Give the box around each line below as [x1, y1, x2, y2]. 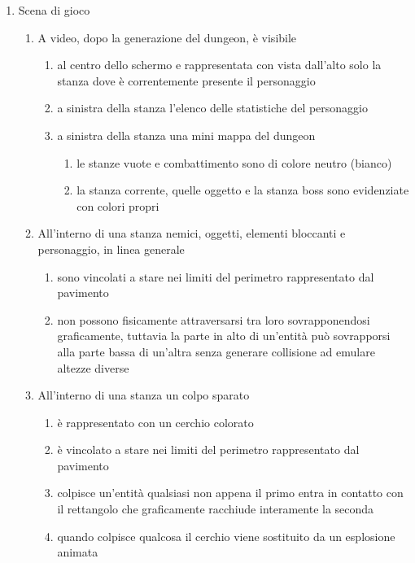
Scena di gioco [18, 2, 90, 18]
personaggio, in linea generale [37, 240, 185, 257]
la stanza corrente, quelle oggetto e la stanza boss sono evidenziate [76, 181, 409, 199]
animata [57, 543, 98, 561]
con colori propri [76, 197, 159, 214]
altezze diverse [57, 359, 129, 376]
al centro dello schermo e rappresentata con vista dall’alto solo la [57, 56, 382, 73]
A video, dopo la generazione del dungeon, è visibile [37, 28, 297, 46]
